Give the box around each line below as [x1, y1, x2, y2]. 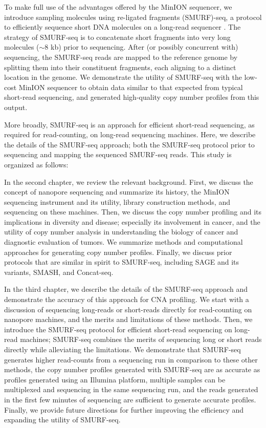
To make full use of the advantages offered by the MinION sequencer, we [4, 2, 232, 12]
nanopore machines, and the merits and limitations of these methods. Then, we [4, 314, 253, 325]
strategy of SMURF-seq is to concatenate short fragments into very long [4, 31, 231, 42]
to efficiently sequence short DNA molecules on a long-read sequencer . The [4, 22, 241, 32]
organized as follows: [4, 159, 69, 169]
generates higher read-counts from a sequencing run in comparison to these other [4, 354, 258, 365]
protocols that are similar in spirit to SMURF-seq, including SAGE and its [4, 256, 239, 267]
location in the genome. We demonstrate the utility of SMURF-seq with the [4, 72, 242, 82]
